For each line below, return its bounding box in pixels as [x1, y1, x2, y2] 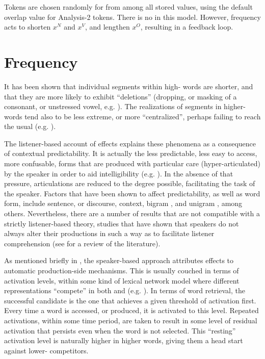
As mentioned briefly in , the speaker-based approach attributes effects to [4, 255, 234, 266]
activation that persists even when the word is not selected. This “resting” [4, 325, 236, 336]
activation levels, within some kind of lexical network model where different [4, 275, 240, 286]
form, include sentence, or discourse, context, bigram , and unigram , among [4, 198, 243, 209]
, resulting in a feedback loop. [140, 21, 233, 32]
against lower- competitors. [4, 345, 89, 355]
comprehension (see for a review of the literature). [4, 238, 161, 248]
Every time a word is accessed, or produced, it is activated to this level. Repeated [4, 305, 259, 316]
